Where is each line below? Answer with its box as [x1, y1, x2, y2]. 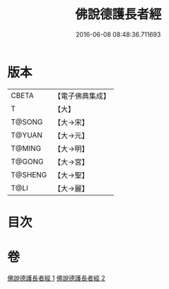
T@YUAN [11, 130, 43, 140]
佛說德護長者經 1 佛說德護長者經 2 [7, 273, 106, 282]
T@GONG [11, 156, 44, 166]
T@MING [11, 143, 42, 153]
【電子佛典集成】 [54, 91, 111, 101]
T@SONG [11, 117, 44, 127]
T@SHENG [11, 170, 47, 180]
